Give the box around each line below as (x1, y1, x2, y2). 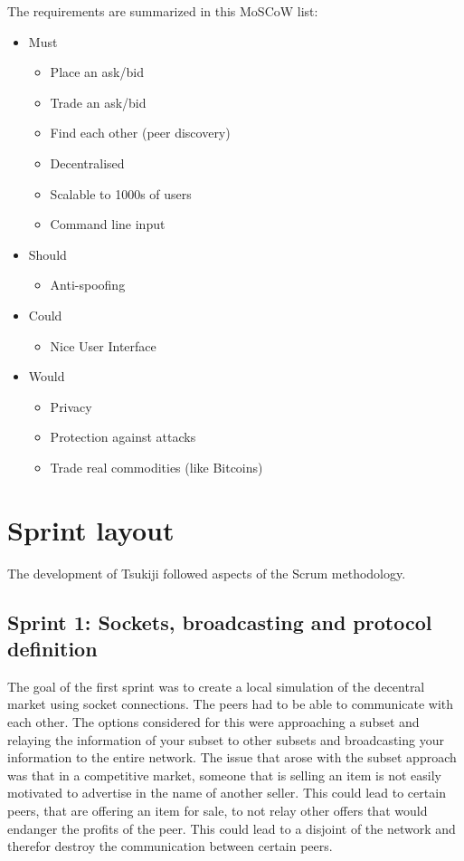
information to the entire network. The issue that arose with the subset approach (7, 748, 457, 767)
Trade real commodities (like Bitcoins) (50, 457, 263, 476)
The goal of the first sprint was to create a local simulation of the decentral (7, 676, 425, 695)
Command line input (50, 215, 166, 234)
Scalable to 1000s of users (50, 184, 192, 203)
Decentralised (50, 153, 125, 172)
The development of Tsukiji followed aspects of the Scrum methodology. (7, 563, 406, 582)
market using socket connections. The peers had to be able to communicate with (7, 694, 454, 713)
